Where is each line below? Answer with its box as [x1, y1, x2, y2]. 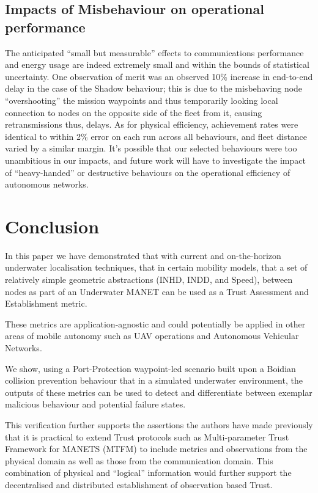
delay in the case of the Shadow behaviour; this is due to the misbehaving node [5, 82, 303, 95]
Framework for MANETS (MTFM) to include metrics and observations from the [5, 442, 308, 455]
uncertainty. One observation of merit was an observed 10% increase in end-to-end [5, 70, 313, 82]
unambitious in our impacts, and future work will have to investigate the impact [5, 153, 306, 166]
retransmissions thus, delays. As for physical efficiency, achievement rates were [5, 118, 298, 131]
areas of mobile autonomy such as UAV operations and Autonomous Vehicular [5, 329, 299, 342]
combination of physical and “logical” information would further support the [5, 466, 292, 479]
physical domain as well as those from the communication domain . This [5, 454, 273, 467]
